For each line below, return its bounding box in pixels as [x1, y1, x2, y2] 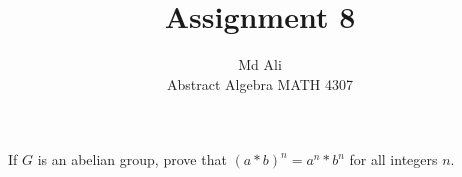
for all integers [349, 149, 438, 170]
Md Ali [238, 54, 282, 75]
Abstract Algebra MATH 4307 [166, 73, 354, 94]
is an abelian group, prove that [37, 149, 227, 170]
